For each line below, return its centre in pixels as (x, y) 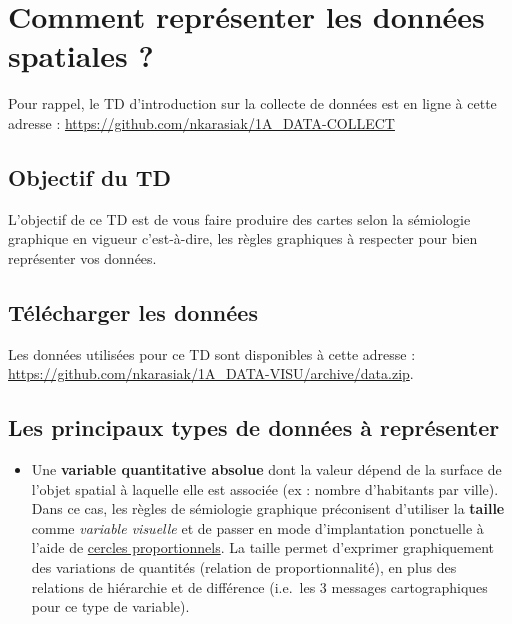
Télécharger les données (133, 311)
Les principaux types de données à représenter (254, 427)
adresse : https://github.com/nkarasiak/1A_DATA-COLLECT (201, 122)
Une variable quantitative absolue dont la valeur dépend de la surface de (266, 469)
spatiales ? (81, 55)
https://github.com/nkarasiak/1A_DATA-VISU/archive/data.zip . (211, 373)
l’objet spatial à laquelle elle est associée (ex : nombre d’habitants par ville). (265, 488)
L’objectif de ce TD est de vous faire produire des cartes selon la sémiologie (239, 218)
